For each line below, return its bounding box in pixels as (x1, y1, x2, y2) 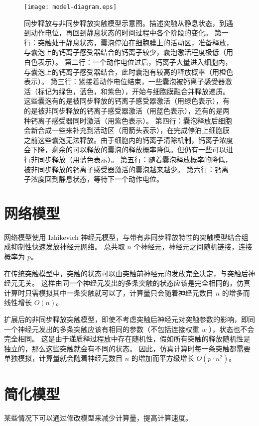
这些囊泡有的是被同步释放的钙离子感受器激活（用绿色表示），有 (24, 96, 230, 106)
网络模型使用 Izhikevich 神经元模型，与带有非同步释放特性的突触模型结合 (4, 231, 242, 242)
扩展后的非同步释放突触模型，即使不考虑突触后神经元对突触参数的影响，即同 (4, 314, 255, 324)
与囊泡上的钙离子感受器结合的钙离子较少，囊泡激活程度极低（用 (24, 47, 233, 57)
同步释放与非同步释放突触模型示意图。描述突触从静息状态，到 (24, 17, 226, 28)
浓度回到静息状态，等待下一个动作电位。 (30, 174, 163, 184)
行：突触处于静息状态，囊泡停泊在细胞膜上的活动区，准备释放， (24, 37, 233, 47)
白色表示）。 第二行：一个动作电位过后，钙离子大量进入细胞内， (24, 57, 232, 67)
